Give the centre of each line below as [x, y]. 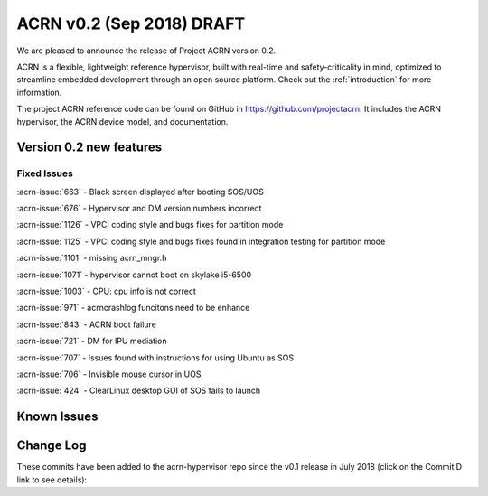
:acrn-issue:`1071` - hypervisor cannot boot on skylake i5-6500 [134, 275]
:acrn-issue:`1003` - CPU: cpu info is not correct [106, 291]
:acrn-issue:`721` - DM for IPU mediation [92, 341]
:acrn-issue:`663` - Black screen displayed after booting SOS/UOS [140, 192]
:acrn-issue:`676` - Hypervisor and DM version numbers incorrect [139, 209]
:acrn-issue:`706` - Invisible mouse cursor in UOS [109, 374]
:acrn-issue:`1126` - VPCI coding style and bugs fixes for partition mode [150, 225]
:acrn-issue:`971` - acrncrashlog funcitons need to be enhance [133, 308]
